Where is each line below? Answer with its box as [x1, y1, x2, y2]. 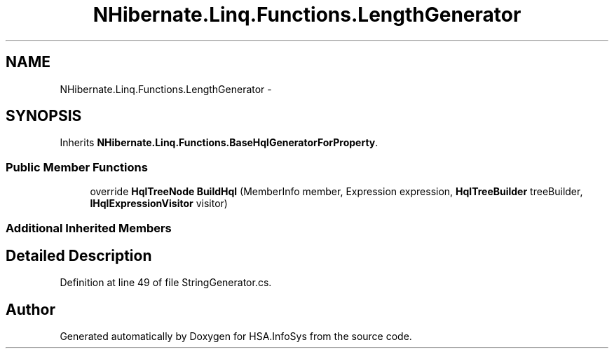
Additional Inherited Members [6, 220, 172, 235]
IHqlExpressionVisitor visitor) [90, 197, 228, 210]
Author [6, 300, 55, 318]
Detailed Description [6, 246, 152, 264]
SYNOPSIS [6, 107, 82, 125]
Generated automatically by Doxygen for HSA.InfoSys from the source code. [60, 330, 412, 343]
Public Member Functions [6, 160, 148, 174]
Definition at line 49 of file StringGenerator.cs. [60, 276, 272, 289]
